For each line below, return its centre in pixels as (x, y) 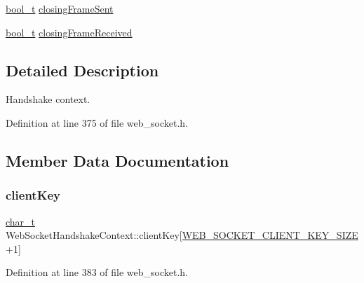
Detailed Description (82, 70)
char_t (21, 221)
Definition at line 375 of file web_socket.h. (97, 122)
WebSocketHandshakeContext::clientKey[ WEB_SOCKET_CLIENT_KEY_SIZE (182, 235)
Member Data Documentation (117, 160)
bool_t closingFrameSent (60, 8)
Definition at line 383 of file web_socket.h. (97, 272)
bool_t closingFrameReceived (69, 32)
